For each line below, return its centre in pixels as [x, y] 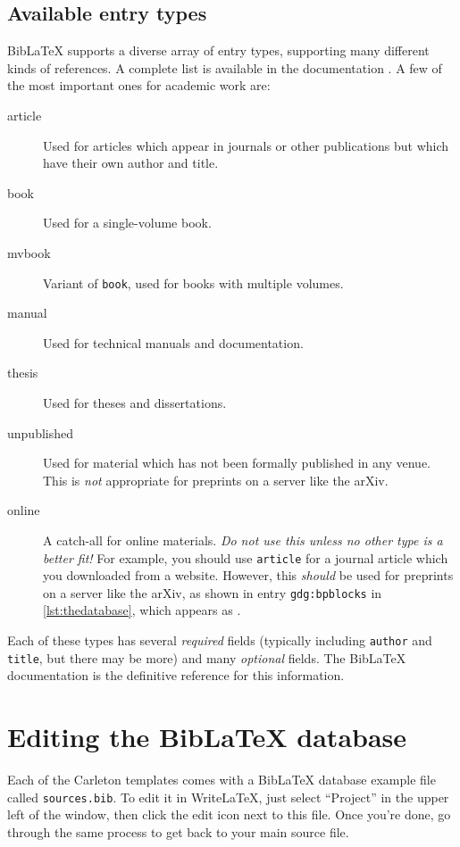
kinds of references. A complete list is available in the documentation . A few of [225, 67]
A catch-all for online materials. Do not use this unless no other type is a [243, 540]
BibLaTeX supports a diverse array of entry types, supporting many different [218, 50]
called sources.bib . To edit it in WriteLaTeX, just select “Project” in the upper [228, 797]
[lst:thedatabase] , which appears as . [142, 610]
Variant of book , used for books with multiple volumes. [193, 282]
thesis [23, 373]
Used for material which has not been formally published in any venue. [237, 463]
